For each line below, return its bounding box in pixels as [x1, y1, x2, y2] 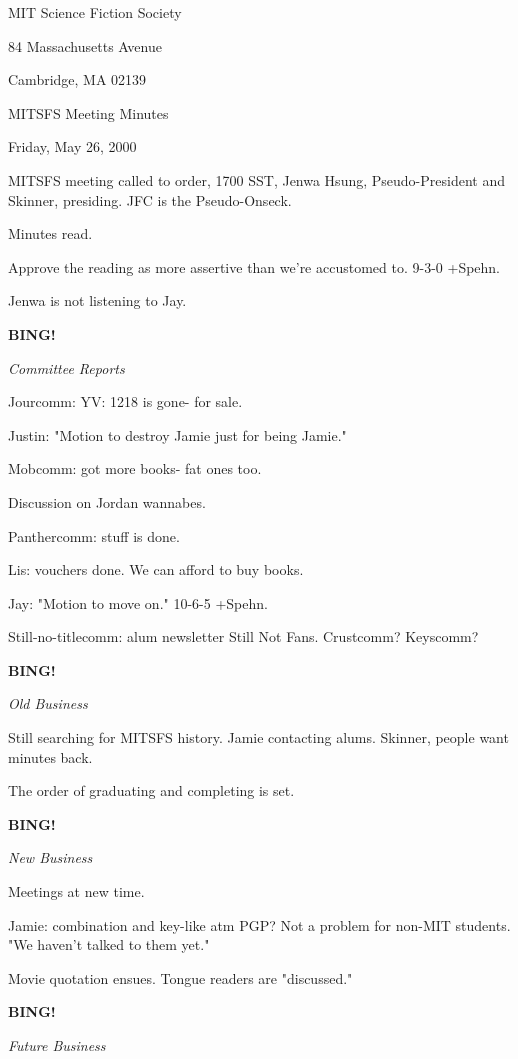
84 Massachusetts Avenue [8, 35, 162, 56]
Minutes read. [8, 223, 93, 244]
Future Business [8, 1035, 106, 1055]
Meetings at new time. [8, 881, 145, 902]
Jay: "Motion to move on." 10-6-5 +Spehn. [8, 592, 268, 613]
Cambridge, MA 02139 [8, 69, 147, 90]
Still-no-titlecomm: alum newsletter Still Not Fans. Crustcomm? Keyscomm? [8, 626, 479, 647]
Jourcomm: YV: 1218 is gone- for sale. [8, 391, 243, 412]
